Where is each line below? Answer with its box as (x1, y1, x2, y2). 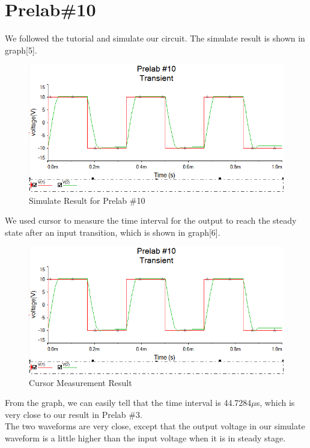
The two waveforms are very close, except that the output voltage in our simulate (5, 420, 305, 432)
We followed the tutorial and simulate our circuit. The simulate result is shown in (5, 32, 305, 44)
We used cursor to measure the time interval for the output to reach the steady (5, 214, 297, 227)
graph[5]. (5, 43, 37, 56)
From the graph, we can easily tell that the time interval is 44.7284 (5, 396, 252, 409)
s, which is (256, 396, 295, 409)
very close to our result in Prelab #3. (5, 408, 142, 420)
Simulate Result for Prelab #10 (29, 194, 145, 206)
